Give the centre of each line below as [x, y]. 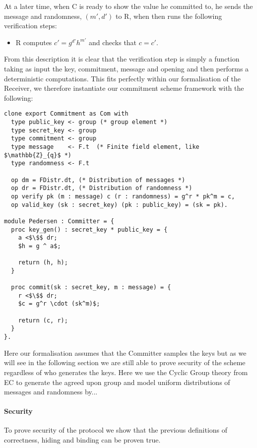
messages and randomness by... [51, 392]
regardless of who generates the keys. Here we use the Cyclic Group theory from [126, 372]
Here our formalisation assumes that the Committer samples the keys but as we [125, 352]
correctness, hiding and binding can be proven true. [82, 440]
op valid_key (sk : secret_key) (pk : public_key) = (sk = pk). [120, 205]
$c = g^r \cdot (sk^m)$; [59, 304]
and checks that [113, 42]
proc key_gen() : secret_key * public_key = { [89, 229]
